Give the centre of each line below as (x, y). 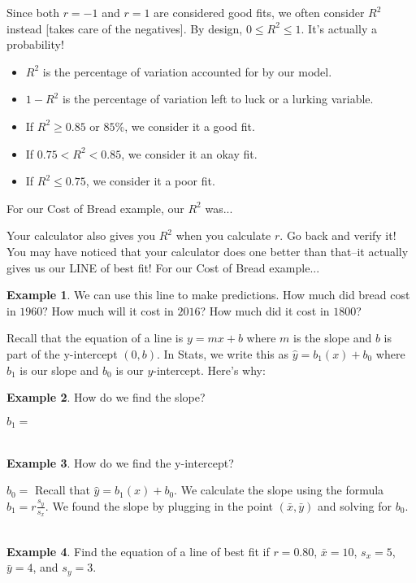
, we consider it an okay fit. (189, 153)
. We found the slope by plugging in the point (159, 505)
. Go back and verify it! (338, 235)
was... (219, 208)
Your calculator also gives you (81, 235)
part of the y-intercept (62, 353)
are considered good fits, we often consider (259, 12)
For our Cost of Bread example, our (95, 208)
